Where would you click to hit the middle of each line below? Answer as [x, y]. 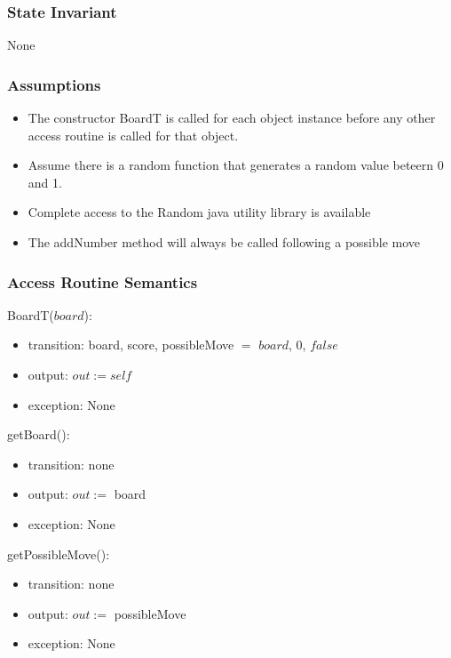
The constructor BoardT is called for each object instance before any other [232, 118]
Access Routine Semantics [103, 281]
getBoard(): [39, 434]
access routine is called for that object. [133, 135]
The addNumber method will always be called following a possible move [224, 242]
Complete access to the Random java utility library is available [199, 212]
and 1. [45, 182]
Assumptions [54, 84]
